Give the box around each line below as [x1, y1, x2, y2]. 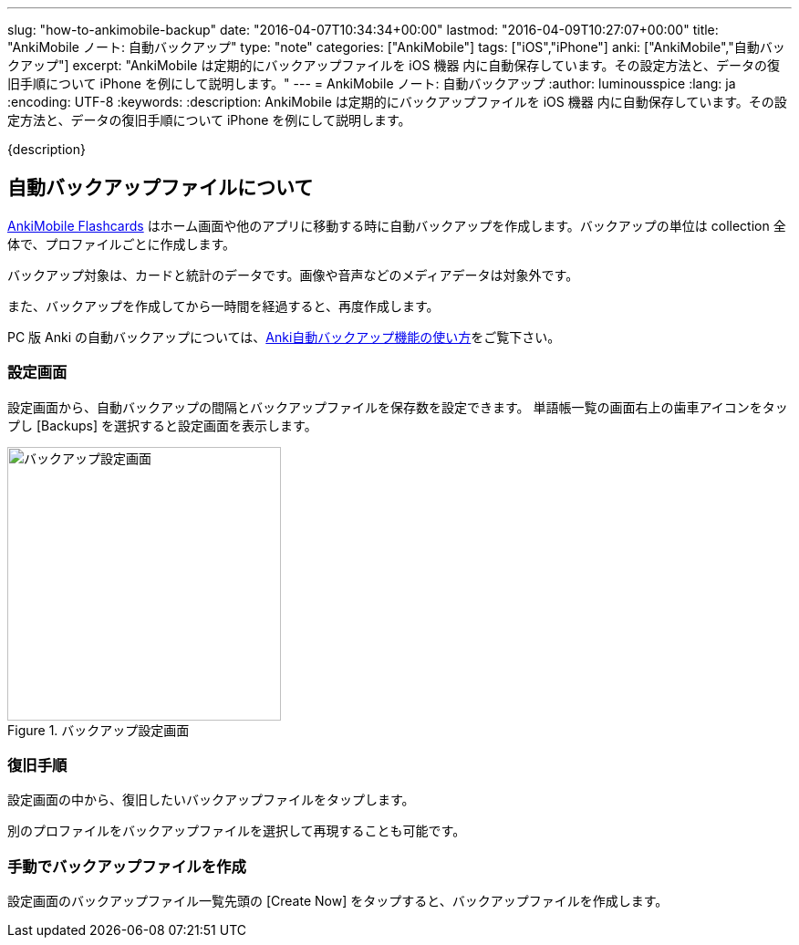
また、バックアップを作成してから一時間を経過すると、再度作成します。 [7, 297, 440, 314]
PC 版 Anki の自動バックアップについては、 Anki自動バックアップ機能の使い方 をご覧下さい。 [7, 328, 561, 345]
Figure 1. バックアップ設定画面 [7, 722, 190, 738]
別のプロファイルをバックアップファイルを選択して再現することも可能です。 [7, 823, 466, 839]
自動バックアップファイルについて [7, 176, 314, 200]
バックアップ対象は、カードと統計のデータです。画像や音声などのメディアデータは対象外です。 [7, 266, 579, 283]
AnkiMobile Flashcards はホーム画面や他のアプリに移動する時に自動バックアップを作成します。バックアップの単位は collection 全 [7, 217, 786, 234]
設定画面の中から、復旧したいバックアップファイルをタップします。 [7, 792, 415, 808]
